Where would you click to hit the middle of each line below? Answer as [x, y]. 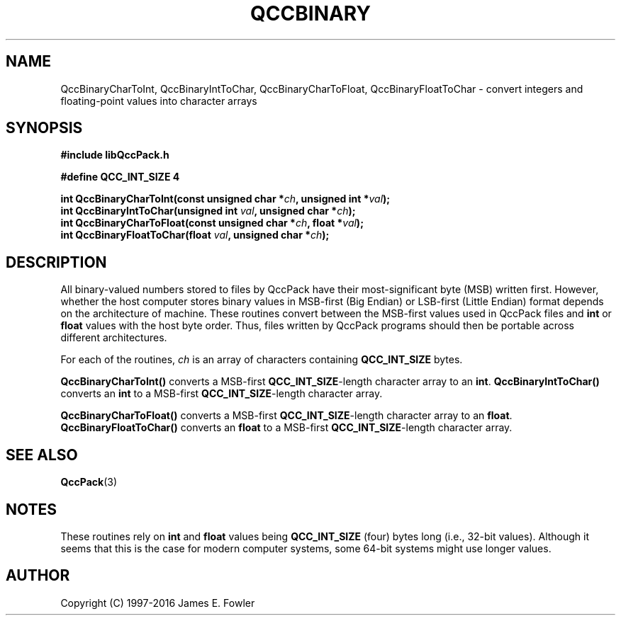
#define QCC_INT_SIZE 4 [120, 177]
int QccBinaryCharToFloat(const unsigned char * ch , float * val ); [212, 223]
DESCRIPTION [56, 262]
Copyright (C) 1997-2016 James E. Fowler [158, 603]
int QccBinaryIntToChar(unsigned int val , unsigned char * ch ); [208, 211]
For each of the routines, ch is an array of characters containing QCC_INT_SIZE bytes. [262, 360]
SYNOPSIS [44, 128]
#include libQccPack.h [115, 155]
